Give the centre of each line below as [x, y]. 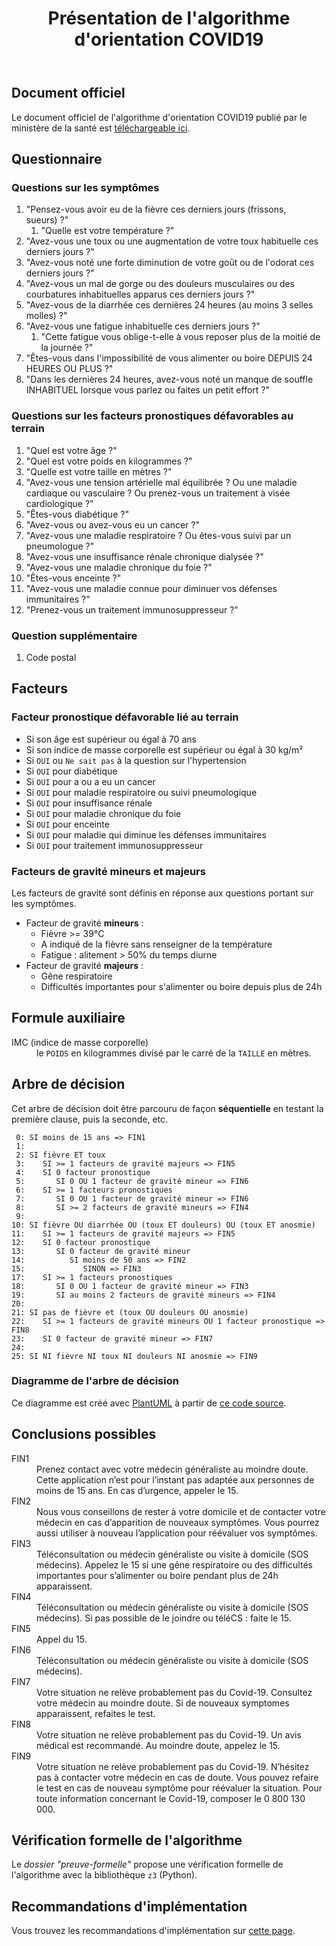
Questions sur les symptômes [85, 187]
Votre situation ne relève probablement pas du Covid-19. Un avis [169, 1734]
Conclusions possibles [84, 1434]
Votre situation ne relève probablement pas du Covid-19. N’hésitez [173, 1766]
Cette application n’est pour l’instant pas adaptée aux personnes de [175, 1479]
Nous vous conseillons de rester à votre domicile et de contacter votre [181, 1511]
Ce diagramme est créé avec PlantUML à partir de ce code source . [149, 1403]
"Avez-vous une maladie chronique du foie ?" [119, 567]
